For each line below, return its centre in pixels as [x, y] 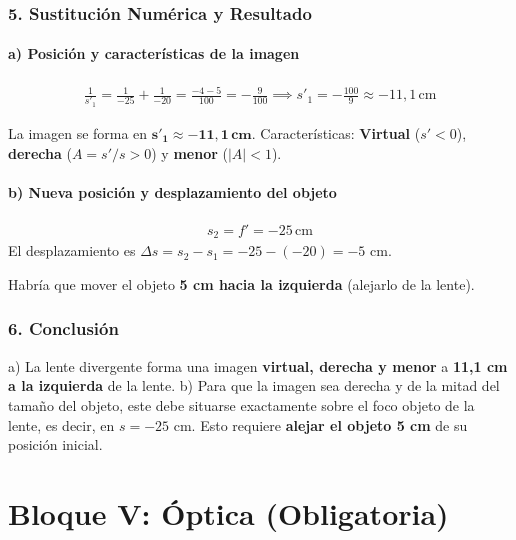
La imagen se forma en [78, 132]
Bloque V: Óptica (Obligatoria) [228, 512]
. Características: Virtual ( [336, 132]
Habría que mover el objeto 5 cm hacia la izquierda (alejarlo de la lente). [241, 283]
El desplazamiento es [72, 250]
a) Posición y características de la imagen [154, 53]
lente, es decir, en [61, 424]
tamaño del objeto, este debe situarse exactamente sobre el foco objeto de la [241, 404]
